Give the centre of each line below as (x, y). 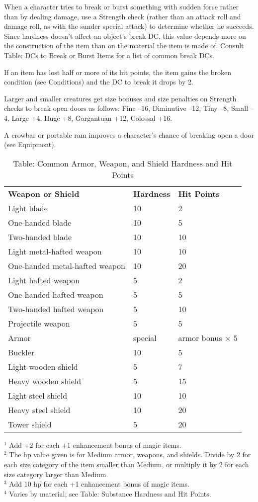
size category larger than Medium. (56, 474)
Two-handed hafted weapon (56, 309)
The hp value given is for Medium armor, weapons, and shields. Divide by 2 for (130, 455)
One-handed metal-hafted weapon (67, 265)
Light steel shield (38, 395)
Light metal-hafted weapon (55, 251)
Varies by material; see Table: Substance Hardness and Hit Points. (110, 493)
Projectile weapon (39, 323)
